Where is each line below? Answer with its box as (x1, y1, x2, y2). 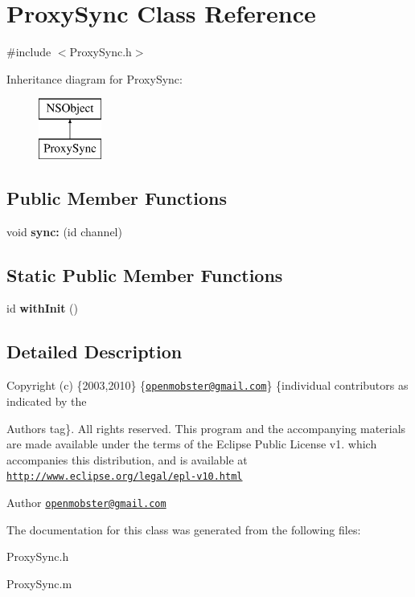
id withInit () (6, 300, 78, 317)
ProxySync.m (6, 575, 72, 591)
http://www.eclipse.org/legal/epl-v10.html (6, 471, 243, 483)
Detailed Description (6, 339, 183, 364)
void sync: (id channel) (6, 223, 122, 239)
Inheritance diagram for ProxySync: (6, 70, 183, 87)
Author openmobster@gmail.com (6, 493, 166, 510)
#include (6, 43, 51, 60)
